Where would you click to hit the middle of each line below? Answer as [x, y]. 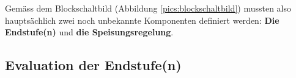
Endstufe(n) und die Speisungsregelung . [89, 32]
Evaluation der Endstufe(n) [93, 65]
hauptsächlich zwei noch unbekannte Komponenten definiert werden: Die [142, 20]
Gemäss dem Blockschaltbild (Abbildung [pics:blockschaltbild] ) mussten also [148, 8]
